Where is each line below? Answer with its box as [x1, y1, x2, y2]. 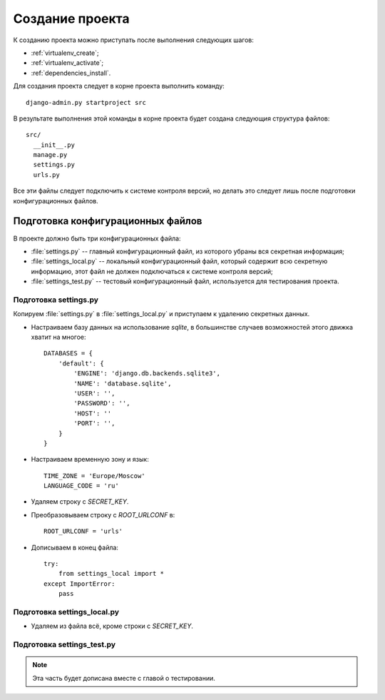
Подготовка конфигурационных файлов [13, 215, 202, 228]
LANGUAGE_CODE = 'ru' [43, 482, 119, 490]
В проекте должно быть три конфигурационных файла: [13, 234, 181, 243]
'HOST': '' [73, 409, 112, 417]
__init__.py [33, 141, 75, 149]
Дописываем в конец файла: [31, 543, 119, 552]
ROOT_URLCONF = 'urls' [43, 527, 123, 535]
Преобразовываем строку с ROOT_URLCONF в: [31, 510, 175, 519]
